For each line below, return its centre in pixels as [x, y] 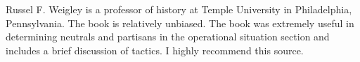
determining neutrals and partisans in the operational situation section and [168, 37]
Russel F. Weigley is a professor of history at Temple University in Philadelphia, [179, 9]
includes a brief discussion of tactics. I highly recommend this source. [155, 50]
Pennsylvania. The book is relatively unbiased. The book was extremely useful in [180, 23]
